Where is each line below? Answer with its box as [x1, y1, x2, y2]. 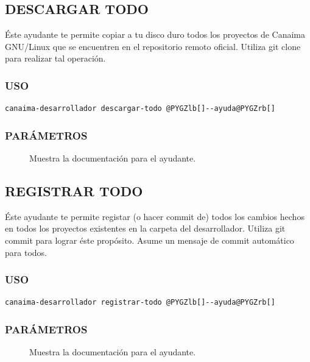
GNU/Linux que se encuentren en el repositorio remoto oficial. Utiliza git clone [5, 40, 301, 52]
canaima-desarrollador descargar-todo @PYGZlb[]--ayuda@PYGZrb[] [5, 104, 275, 113]
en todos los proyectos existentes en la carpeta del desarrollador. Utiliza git [5, 222, 286, 235]
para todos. [5, 246, 47, 258]
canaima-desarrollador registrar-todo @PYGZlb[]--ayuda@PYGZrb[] [5, 298, 275, 307]
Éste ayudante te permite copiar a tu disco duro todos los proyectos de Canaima [5, 28, 306, 41]
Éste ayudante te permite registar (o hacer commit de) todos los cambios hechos [5, 210, 305, 222]
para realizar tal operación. [5, 52, 106, 65]
